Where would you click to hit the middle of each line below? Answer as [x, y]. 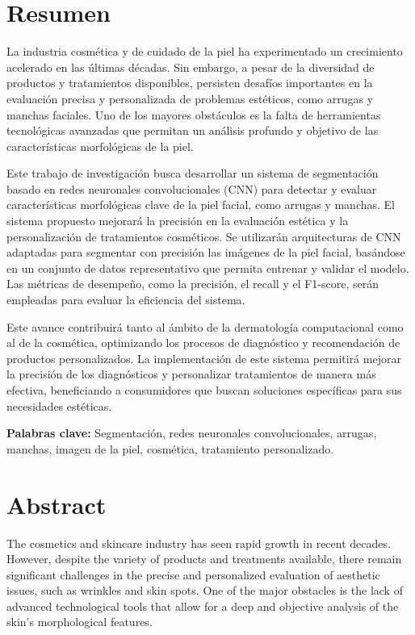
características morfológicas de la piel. [100, 146]
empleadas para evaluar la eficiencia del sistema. [126, 300]
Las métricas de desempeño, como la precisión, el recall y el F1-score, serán [193, 284]
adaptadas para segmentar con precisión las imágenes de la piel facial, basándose [206, 252]
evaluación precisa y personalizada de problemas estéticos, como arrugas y [190, 98]
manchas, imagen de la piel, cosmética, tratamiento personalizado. [170, 448]
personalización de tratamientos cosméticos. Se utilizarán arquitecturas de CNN [204, 236]
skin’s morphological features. [80, 622]
